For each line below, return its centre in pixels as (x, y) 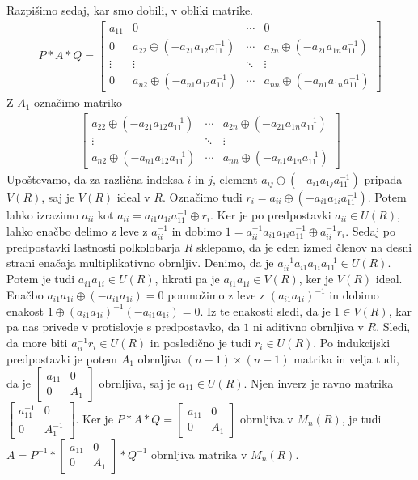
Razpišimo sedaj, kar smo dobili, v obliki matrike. (130, 10)
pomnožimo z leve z (216, 295)
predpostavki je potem (62, 358)
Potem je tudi (41, 279)
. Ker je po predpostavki (271, 214)
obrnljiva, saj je (137, 382)
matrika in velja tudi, (346, 358)
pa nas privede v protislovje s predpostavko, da (123, 327)
